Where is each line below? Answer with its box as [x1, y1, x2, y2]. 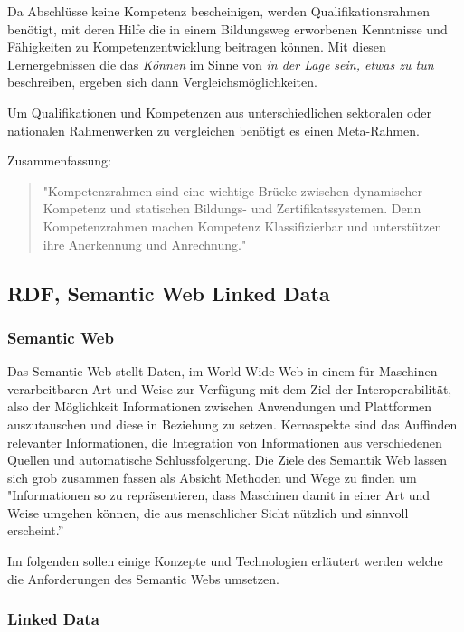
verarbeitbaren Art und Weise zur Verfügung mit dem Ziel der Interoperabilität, [7, 379, 452, 398]
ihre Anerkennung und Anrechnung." [43, 234, 247, 253]
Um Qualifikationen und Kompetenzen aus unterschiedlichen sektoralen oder [7, 102, 431, 121]
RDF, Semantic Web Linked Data [7, 278, 330, 307]
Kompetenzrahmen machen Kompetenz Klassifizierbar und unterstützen [43, 216, 442, 235]
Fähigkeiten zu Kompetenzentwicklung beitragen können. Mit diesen [7, 37, 386, 56]
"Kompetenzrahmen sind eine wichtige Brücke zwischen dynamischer [43, 181, 422, 200]
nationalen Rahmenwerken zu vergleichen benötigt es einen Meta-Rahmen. [7, 120, 420, 139]
